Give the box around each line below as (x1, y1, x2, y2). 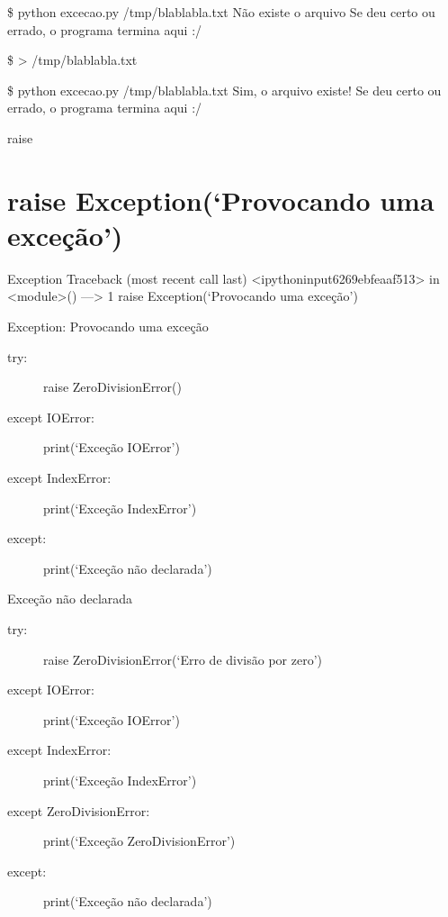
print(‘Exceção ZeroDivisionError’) (43, 831, 236, 850)
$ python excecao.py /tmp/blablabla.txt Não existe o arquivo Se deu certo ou (7, 3, 435, 21)
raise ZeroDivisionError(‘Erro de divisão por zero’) (43, 649, 322, 668)
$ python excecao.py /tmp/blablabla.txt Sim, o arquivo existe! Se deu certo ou (7, 80, 442, 99)
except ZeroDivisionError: (7, 801, 150, 820)
